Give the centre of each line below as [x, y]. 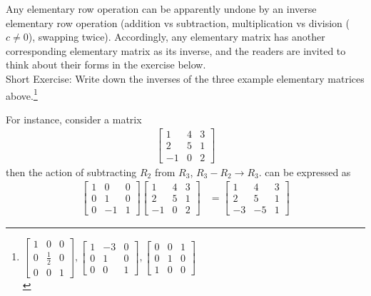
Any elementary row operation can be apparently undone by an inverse [161, 9]
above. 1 [22, 94]
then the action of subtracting [71, 172]
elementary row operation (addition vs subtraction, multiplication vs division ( [178, 22]
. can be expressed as [305, 172]
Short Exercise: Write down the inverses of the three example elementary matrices [185, 78]
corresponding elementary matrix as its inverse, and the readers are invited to [176, 50]
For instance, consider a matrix [74, 119]
